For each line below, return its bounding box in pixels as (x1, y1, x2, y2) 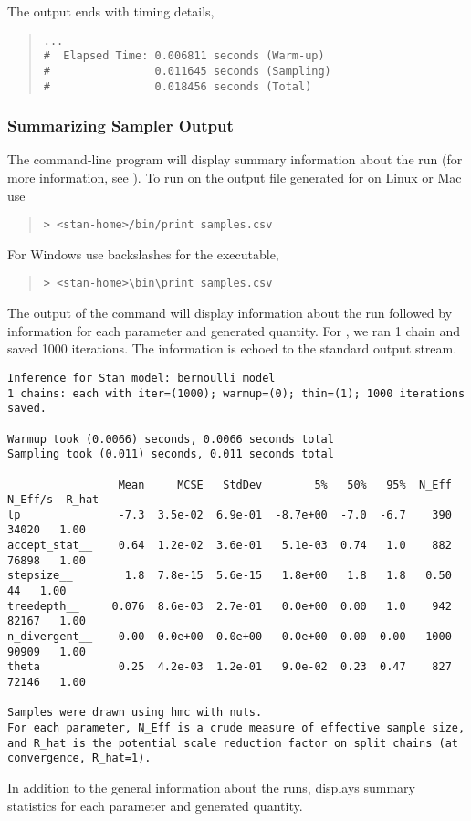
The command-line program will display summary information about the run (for (7, 150, 463, 169)
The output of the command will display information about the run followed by (7, 303, 453, 322)
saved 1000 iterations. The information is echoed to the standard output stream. (7, 339, 457, 358)
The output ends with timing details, (7, 2, 215, 20)
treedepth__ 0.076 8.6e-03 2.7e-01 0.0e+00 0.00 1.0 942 (7, 599, 452, 613)
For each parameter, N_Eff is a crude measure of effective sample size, (7, 721, 466, 734)
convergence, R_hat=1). (7, 752, 152, 765)
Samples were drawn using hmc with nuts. (7, 706, 263, 720)
